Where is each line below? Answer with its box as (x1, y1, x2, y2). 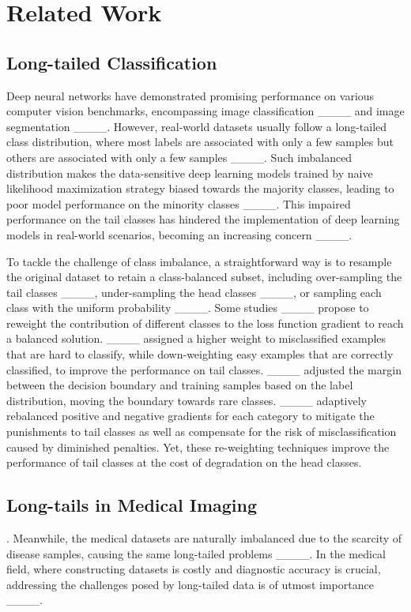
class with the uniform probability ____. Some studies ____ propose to (6, 299, 369, 316)
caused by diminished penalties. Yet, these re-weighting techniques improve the (6, 438, 390, 455)
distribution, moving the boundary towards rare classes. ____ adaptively (6, 392, 368, 408)
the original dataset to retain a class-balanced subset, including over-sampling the (6, 268, 402, 285)
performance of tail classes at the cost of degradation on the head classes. (6, 454, 362, 471)
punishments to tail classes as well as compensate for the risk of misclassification (6, 423, 397, 440)
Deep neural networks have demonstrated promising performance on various (6, 87, 375, 103)
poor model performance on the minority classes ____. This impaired (6, 195, 351, 212)
